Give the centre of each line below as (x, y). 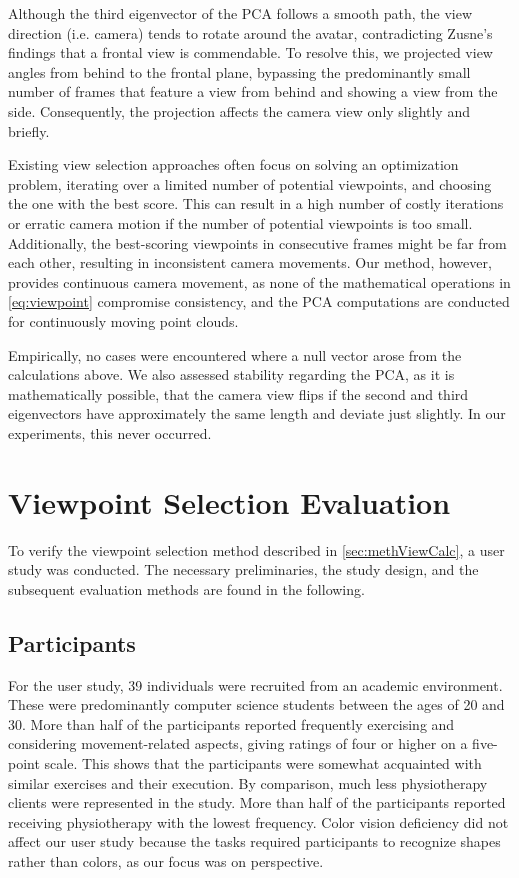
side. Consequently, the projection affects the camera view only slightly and (239, 110)
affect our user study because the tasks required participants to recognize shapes (254, 841)
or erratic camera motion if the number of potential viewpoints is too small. (240, 222)
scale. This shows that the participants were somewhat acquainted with (263, 762)
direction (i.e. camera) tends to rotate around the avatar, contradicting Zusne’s (250, 32)
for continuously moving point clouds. (123, 320)
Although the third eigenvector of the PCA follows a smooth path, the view (240, 13)
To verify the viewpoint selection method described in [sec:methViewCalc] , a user (256, 549)
